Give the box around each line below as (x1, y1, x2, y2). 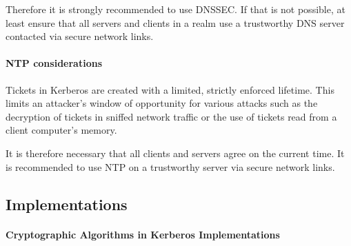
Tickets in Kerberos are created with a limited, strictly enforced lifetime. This (6, 82, 334, 96)
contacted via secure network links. (6, 29, 154, 43)
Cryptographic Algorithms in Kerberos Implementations (6, 227, 280, 241)
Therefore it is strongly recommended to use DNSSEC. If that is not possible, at (6, 2, 345, 16)
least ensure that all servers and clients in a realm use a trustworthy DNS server (6, 15, 345, 30)
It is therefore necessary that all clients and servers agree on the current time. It (6, 145, 345, 160)
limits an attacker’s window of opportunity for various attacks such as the (6, 96, 318, 110)
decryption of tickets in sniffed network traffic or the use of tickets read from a (6, 109, 337, 123)
